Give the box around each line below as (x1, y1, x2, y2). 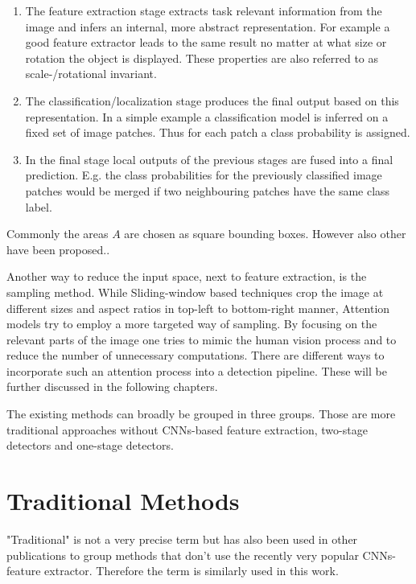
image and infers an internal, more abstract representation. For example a (25, 18, 390, 35)
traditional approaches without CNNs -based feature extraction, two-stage (6, 421, 368, 438)
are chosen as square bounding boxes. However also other (124, 225, 406, 242)
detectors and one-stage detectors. (6, 437, 174, 454)
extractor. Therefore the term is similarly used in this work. (44, 562, 339, 579)
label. (25, 198, 52, 215)
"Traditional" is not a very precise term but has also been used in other (6, 530, 358, 547)
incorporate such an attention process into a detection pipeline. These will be (6, 362, 387, 379)
